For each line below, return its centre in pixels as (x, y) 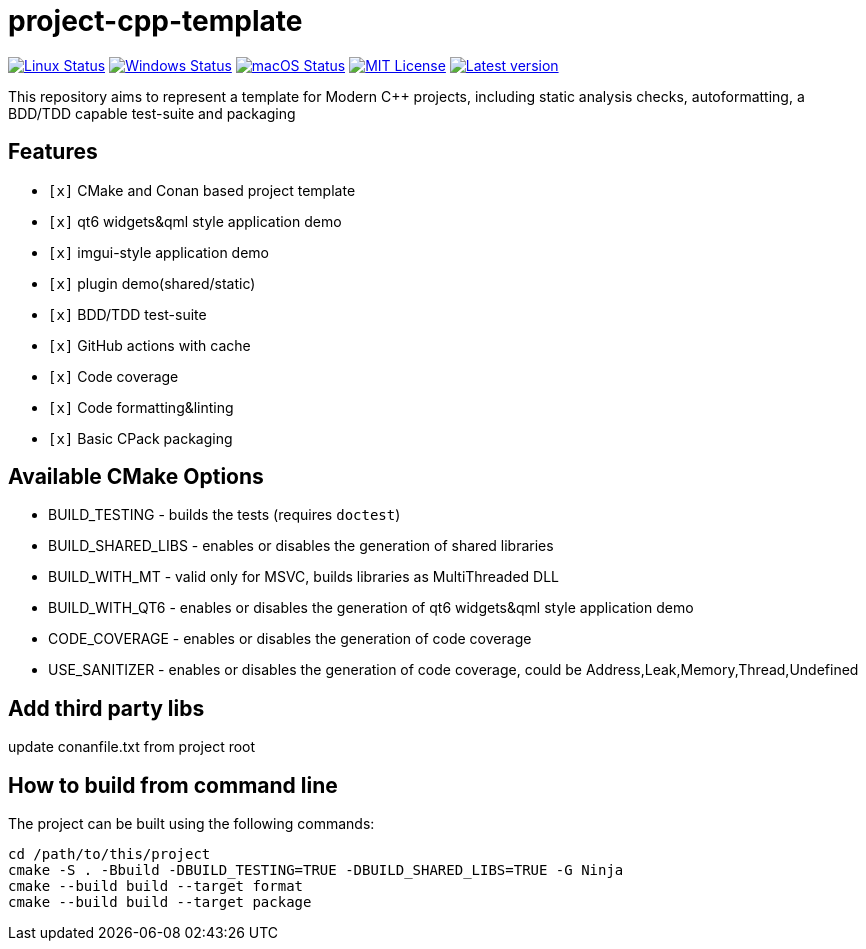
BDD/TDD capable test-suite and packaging (152, 113)
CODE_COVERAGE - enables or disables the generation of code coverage (290, 639)
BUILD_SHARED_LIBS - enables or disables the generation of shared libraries (301, 546)
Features (53, 152)
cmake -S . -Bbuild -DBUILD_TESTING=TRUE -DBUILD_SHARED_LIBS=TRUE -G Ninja (316, 870)
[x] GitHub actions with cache (149, 345)
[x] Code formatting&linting (141, 407)
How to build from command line (173, 785)
